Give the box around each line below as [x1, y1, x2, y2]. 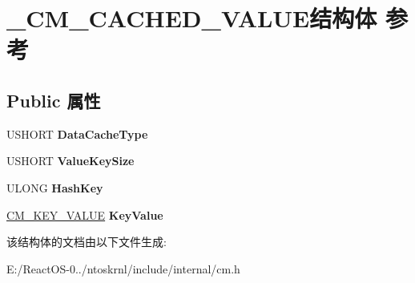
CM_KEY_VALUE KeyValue [6, 206, 163, 223]
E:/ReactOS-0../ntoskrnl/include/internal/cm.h [6, 260, 240, 277]
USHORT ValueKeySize [6, 152, 135, 169]
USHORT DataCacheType [6, 125, 148, 142]
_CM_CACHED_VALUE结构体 [6, 2, 377, 34]
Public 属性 [6, 87, 101, 112]
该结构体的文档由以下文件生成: [6, 233, 167, 250]
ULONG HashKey [6, 179, 103, 196]
